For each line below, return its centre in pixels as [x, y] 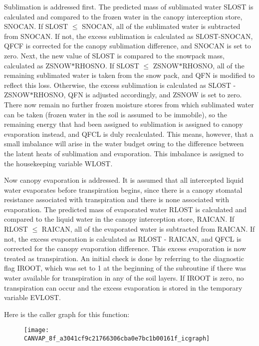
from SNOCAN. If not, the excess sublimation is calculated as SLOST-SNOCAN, [129, 36]
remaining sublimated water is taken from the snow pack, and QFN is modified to [129, 75]
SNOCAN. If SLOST [36, 26]
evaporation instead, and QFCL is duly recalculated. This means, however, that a [129, 134]
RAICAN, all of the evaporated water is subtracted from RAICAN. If [148, 229]
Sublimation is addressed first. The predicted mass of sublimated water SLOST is [129, 6]
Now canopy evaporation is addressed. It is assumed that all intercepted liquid [124, 180]
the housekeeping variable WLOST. [58, 163]
